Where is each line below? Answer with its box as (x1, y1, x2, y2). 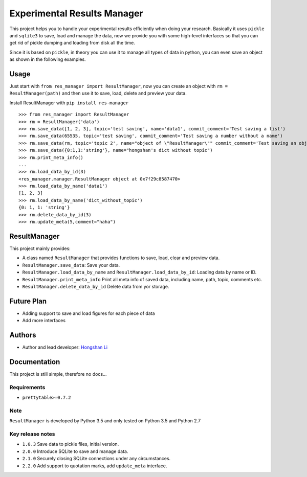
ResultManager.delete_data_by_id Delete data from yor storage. (22, 283, 169, 289)
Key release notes (9, 430, 55, 438)
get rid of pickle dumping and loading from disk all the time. (9, 40, 136, 46)
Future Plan (9, 297, 47, 305)
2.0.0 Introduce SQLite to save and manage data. (22, 448, 128, 455)
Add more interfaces (22, 317, 66, 324)
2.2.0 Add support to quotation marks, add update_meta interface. (22, 463, 167, 469)
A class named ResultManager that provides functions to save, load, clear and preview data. (22, 255, 220, 261)
